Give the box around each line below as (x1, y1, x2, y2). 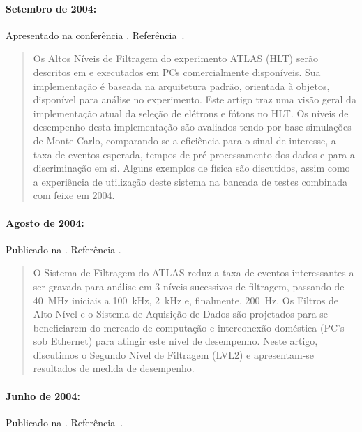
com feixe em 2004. (33, 188, 115, 202)
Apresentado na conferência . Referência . (6, 27, 185, 42)
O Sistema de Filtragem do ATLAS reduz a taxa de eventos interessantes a (33, 265, 354, 280)
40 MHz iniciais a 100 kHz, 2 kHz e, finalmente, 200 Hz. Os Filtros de (33, 292, 338, 307)
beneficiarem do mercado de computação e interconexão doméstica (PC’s (33, 320, 345, 334)
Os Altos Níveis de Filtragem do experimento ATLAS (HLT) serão (33, 51, 318, 66)
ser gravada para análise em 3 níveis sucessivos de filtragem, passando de (33, 278, 345, 293)
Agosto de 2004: (6, 215, 84, 230)
